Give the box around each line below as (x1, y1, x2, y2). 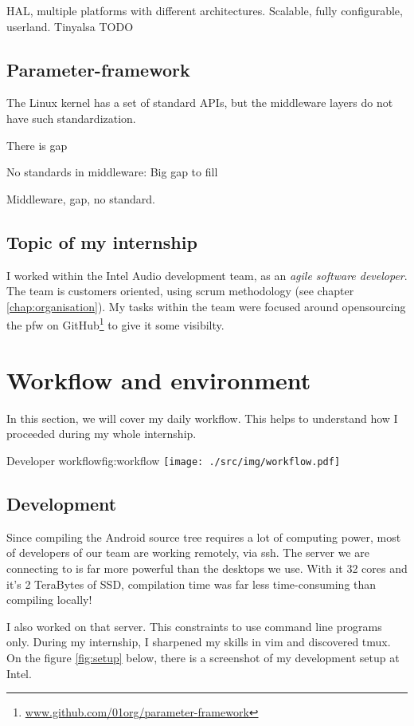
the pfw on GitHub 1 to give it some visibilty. (6, 314, 225, 333)
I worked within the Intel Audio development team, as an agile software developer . (6, 266, 408, 283)
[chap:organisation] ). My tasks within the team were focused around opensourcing (6, 298, 406, 314)
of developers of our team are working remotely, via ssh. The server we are (6, 544, 369, 561)
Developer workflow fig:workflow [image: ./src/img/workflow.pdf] (6, 452, 341, 468)
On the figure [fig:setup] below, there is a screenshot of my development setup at (6, 649, 400, 665)
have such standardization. (6, 109, 136, 126)
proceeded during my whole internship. (6, 425, 197, 442)
